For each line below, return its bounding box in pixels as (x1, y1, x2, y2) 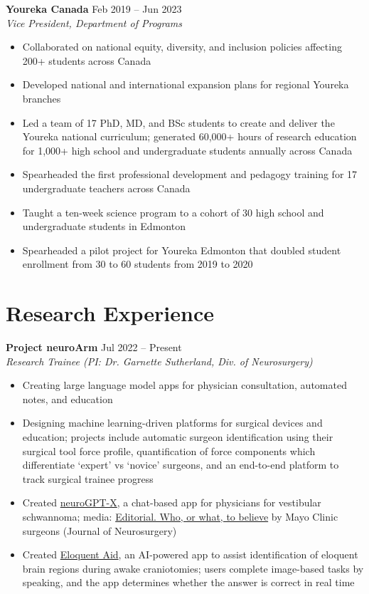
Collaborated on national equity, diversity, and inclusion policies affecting (22, 39, 342, 54)
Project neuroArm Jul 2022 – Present (6, 340, 182, 355)
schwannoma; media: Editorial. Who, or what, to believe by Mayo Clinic (22, 509, 338, 523)
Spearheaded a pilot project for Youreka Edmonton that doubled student (22, 242, 341, 257)
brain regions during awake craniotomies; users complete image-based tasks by (22, 561, 364, 575)
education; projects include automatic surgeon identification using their (22, 429, 333, 444)
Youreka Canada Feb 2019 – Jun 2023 (6, 1, 182, 16)
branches (22, 90, 61, 105)
